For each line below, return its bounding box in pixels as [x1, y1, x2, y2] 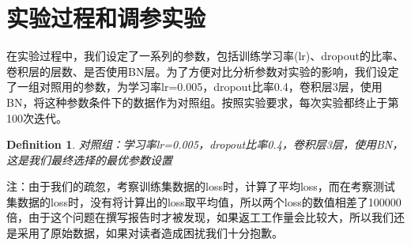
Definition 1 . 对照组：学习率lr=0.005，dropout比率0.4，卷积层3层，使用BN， [6, 136, 404, 153]
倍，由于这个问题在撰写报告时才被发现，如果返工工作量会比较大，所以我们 [6, 209, 394, 225]
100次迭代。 [6, 109, 67, 126]
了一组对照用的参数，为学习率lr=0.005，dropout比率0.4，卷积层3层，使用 [6, 78, 383, 95]
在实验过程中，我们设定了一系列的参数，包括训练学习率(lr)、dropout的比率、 [6, 47, 404, 64]
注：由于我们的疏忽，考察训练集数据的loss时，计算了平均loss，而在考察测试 [6, 178, 395, 195]
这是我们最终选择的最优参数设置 [6, 151, 172, 168]
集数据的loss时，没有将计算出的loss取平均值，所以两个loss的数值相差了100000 [6, 193, 402, 210]
